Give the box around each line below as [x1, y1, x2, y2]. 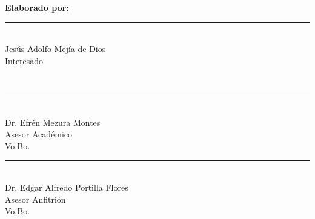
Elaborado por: [5, 1, 69, 13]
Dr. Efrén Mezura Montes [5, 116, 101, 128]
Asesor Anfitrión [5, 192, 66, 205]
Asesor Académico [5, 128, 72, 140]
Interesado [5, 54, 44, 67]
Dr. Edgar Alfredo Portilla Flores [5, 180, 128, 193]
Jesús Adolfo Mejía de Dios [5, 42, 106, 55]
